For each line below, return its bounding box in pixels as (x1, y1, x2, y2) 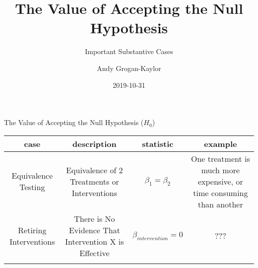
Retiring (18, 224, 47, 236)
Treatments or (69, 175, 119, 187)
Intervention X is (65, 235, 124, 247)
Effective (79, 247, 110, 259)
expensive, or (197, 175, 243, 187)
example (204, 137, 237, 149)
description (72, 137, 117, 149)
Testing (19, 181, 45, 193)
